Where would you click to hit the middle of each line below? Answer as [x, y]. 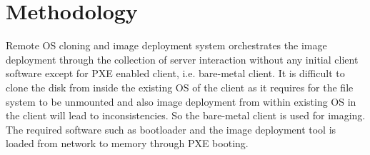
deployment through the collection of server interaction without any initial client [182, 59]
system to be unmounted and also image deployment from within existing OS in [181, 101]
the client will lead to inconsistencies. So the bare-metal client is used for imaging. [186, 115]
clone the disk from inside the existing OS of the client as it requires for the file [180, 87]
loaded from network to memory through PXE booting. [127, 143]
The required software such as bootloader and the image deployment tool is [171, 129]
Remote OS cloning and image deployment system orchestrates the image [166, 45]
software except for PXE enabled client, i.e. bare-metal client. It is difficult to [175, 73]
